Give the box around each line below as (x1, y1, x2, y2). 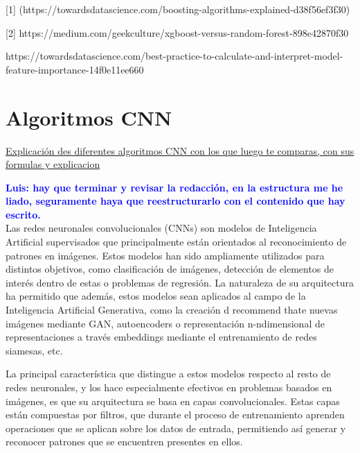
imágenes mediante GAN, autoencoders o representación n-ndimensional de (6, 316, 325, 330)
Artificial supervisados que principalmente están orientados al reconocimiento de (6, 234, 347, 249)
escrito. (6, 207, 41, 221)
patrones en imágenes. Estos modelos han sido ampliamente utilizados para (6, 248, 325, 262)
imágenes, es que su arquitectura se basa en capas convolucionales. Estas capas (6, 393, 340, 408)
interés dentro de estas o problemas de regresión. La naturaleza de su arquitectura (6, 275, 354, 289)
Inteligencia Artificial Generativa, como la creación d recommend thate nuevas (6, 302, 338, 317)
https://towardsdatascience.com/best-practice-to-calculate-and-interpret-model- (6, 49, 343, 63)
